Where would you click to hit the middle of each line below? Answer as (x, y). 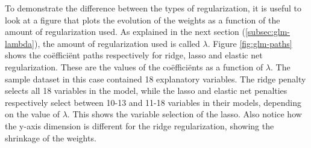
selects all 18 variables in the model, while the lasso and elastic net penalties (146, 91)
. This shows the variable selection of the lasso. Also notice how (184, 114)
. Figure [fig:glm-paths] (250, 43)
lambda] (20, 43)
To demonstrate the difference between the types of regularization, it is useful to (153, 8)
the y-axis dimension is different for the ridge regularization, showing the (140, 125)
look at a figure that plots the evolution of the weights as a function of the (143, 20)
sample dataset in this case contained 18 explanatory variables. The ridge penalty (155, 79)
